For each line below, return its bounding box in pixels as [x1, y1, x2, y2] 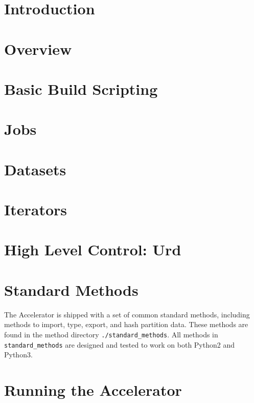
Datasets [4, 158, 66, 179]
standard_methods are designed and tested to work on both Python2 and [4, 339, 235, 350]
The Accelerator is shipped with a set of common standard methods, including [4, 309, 250, 319]
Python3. [4, 349, 33, 360]
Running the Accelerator [4, 379, 182, 400]
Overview [4, 38, 72, 59]
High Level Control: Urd [4, 239, 181, 260]
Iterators [4, 199, 67, 220]
